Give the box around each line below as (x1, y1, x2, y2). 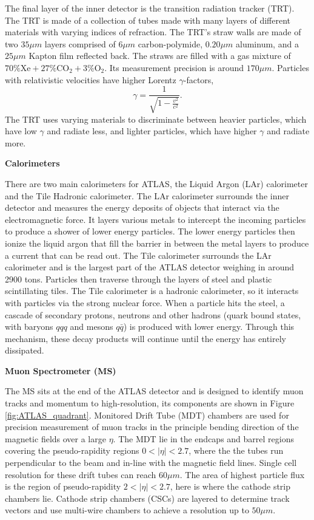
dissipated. (5, 344, 44, 357)
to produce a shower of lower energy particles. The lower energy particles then (5, 225, 295, 238)
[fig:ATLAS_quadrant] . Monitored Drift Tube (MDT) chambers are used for (5, 408, 289, 421)
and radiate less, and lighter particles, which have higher (47, 125, 257, 137)
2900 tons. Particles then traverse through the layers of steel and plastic (5, 272, 272, 285)
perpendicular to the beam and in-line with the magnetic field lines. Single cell (5, 456, 297, 469)
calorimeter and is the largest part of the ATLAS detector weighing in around (5, 261, 294, 273)
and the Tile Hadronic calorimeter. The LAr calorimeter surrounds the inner (5, 189, 289, 202)
